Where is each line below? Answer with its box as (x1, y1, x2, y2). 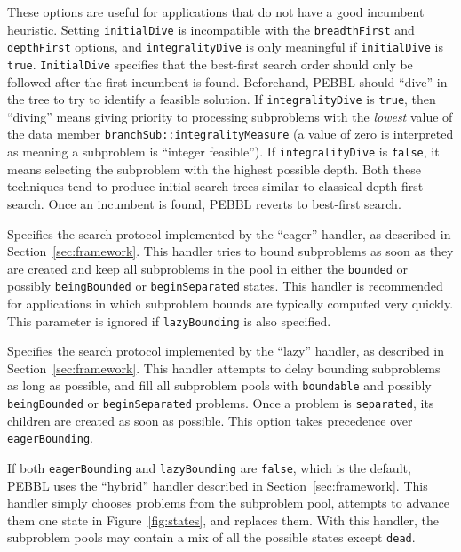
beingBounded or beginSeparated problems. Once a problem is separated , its (7, 394, 434, 412)
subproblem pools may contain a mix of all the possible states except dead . (7, 528, 416, 547)
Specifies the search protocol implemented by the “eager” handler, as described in (7, 224, 451, 243)
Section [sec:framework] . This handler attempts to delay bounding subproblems (7, 358, 441, 377)
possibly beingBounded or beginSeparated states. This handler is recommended (7, 276, 443, 295)
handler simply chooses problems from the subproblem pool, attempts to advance (7, 493, 450, 512)
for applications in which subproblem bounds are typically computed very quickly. (7, 294, 454, 312)
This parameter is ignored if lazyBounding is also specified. (7, 311, 331, 330)
